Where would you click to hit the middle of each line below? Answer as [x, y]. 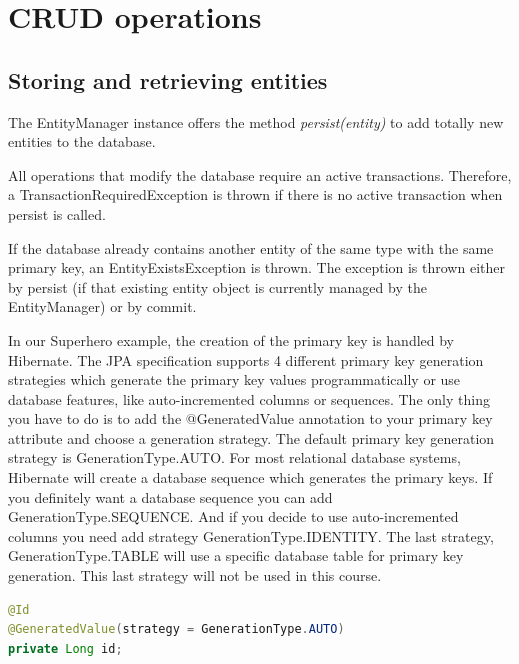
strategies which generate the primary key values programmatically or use [234, 379]
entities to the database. [82, 141]
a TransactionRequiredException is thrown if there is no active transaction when [255, 194]
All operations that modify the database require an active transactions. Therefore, [260, 174]
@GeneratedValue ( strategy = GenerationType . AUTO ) [176, 629]
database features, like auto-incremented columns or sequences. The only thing [249, 398]
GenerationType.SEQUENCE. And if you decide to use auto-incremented [233, 516]
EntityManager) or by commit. [102, 306]
